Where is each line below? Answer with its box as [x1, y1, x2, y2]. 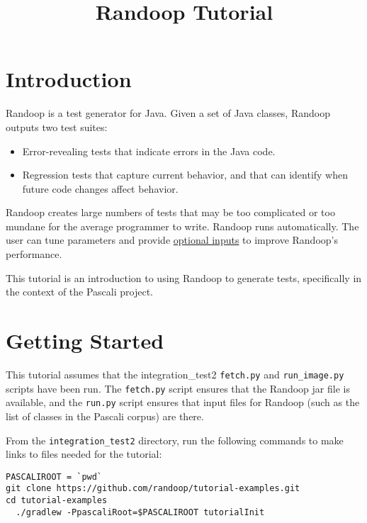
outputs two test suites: [6, 119, 108, 134]
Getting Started [6, 326, 164, 355]
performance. [6, 247, 62, 261]
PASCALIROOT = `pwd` [6, 471, 103, 482]
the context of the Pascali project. [6, 284, 153, 299]
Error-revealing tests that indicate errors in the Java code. [22, 143, 276, 158]
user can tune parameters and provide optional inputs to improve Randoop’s [6, 232, 338, 247]
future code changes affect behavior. [22, 181, 179, 196]
